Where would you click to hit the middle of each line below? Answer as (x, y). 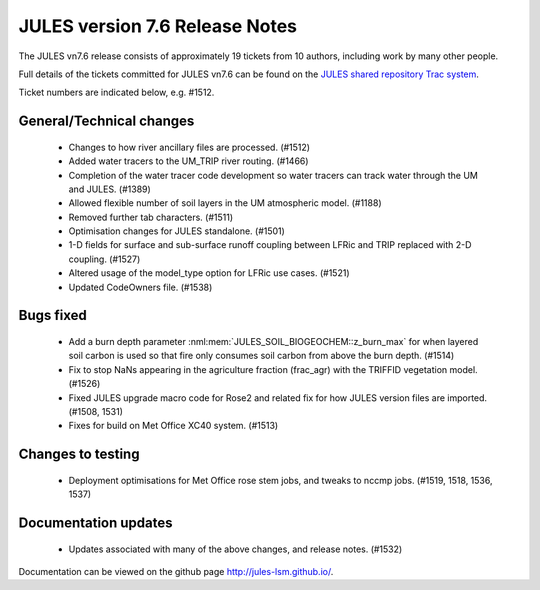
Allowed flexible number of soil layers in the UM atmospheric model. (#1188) (225, 203)
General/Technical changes (106, 121)
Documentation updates (96, 523)
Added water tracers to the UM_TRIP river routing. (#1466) (188, 161)
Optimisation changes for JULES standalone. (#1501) (176, 231)
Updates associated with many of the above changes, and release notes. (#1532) (235, 549)
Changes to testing (79, 454)
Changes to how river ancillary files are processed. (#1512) (189, 147)
